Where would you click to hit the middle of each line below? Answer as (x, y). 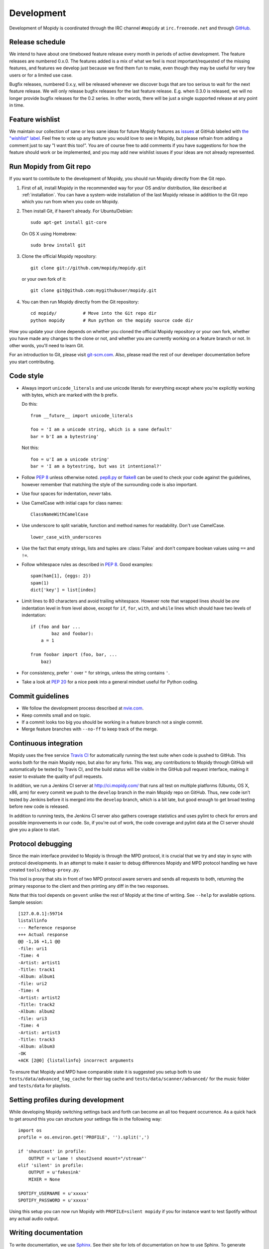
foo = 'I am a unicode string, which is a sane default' (102, 429)
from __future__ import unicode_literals (82, 415)
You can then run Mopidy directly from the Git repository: (80, 302)
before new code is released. (39, 806)
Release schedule (37, 42)
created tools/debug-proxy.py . (45, 870)
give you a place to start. (35, 830)
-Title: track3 (37, 1039)
